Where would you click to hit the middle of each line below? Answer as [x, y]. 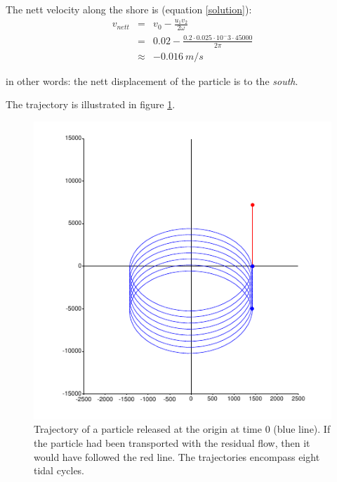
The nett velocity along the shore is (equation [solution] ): [129, 9]
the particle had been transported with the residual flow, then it [172, 442]
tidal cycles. [59, 470]
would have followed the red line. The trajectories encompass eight [177, 456]
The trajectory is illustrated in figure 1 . [91, 104]
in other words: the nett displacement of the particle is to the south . [152, 80]
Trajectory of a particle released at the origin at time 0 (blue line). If [182, 429]
